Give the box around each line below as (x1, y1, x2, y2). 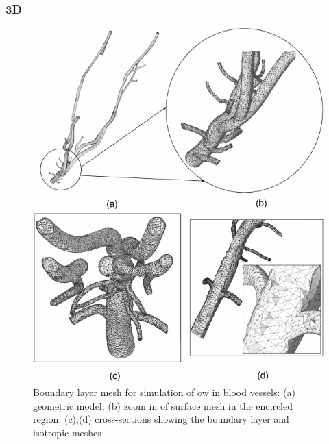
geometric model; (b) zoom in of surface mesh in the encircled (33, 398, 293, 412)
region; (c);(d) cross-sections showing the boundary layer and (33, 412, 289, 426)
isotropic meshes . (33, 425, 108, 439)
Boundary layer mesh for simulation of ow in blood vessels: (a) (33, 384, 295, 399)
